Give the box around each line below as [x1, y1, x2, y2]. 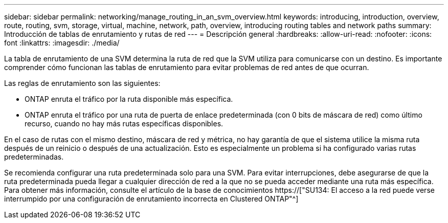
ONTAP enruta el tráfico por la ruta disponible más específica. [25, 95, 233, 103]
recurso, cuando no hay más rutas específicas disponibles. [25, 119, 223, 128]
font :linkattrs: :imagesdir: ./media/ [4, 38, 120, 47]
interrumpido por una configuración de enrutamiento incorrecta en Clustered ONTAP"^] [4, 194, 299, 203]
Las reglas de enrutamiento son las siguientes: [4, 79, 161, 87]
